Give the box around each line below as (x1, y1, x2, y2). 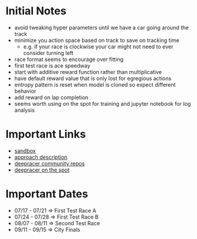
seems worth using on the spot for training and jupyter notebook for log (14, 100, 191, 107)
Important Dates (5, 187, 88, 201)
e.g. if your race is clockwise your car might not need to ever (23, 43, 174, 50)
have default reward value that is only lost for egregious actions (14, 75, 172, 82)
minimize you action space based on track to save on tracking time (14, 36, 180, 44)
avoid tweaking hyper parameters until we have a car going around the (14, 24, 189, 31)
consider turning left (23, 49, 74, 56)
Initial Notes (5, 4, 67, 18)
